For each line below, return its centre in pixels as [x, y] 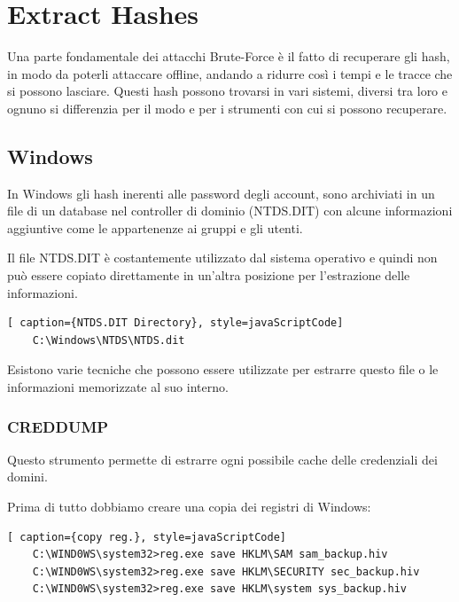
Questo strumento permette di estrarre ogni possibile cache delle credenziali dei [222, 459]
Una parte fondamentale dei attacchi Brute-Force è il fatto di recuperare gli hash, [229, 56]
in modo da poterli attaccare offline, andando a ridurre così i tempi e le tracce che [230, 73]
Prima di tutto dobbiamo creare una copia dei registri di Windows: [189, 507]
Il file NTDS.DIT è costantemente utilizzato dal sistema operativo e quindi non [222, 258]
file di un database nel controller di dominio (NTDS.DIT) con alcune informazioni [230, 211]
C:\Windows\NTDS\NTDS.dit [109, 340]
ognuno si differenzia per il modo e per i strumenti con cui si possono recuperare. [227, 108]
